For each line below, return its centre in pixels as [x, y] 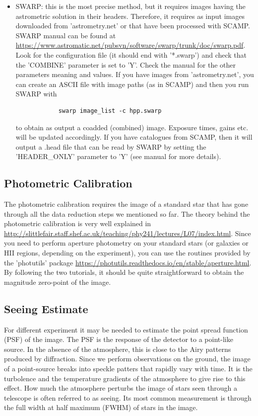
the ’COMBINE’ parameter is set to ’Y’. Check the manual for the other [126, 64]
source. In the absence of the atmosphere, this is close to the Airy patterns [118, 349]
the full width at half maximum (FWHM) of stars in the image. [101, 407]
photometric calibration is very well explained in [78, 223]
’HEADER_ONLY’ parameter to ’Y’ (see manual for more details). [118, 156]
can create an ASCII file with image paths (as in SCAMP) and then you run [132, 84]
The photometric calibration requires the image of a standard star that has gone [126, 204]
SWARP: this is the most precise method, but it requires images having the [130, 6]
